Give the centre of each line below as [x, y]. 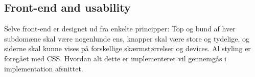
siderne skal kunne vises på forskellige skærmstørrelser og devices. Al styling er [127, 48]
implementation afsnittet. [44, 68]
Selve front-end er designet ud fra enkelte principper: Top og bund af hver [120, 29]
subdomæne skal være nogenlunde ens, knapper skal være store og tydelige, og [127, 38]
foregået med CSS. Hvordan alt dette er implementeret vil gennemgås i [115, 58]
